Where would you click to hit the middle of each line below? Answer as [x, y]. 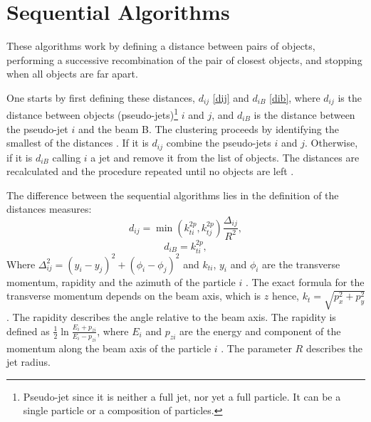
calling [67, 157]
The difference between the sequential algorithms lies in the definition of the [173, 195]
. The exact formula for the [305, 281]
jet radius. [28, 362]
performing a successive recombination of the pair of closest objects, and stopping [184, 59]
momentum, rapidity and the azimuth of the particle [121, 281]
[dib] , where [295, 97]
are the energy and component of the [260, 331]
